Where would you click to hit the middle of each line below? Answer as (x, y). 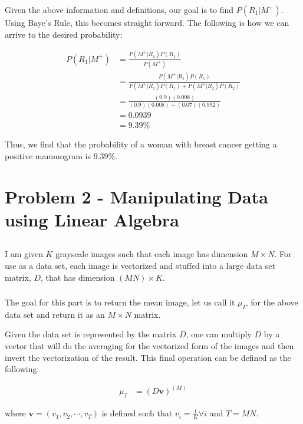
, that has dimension (78, 277)
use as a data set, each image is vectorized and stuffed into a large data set (140, 265)
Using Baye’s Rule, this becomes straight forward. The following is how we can (147, 22)
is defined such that (137, 413)
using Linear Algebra (92, 219)
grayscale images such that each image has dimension (152, 254)
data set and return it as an (55, 314)
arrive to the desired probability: (64, 34)
